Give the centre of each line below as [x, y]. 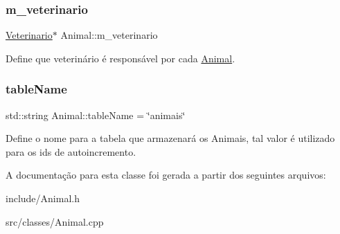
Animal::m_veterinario [109, 35]
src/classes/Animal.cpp [55, 221]
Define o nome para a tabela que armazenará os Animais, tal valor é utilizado [170, 138]
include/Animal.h [43, 198]
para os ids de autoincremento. [71, 151]
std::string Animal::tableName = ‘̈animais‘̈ [96, 115]
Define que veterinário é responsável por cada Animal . [120, 58]
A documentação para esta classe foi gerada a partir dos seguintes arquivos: [166, 175]
